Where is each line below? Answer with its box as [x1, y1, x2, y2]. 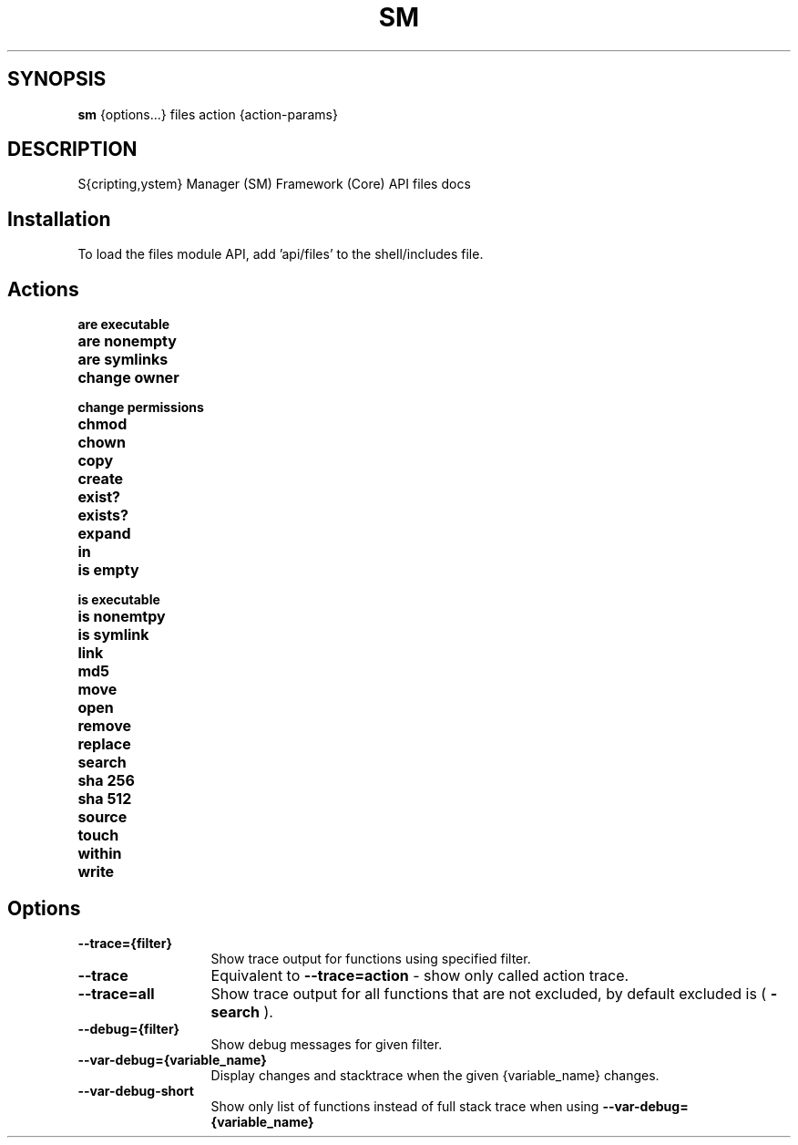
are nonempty [77, 332, 177, 351]
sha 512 [77, 789, 132, 809]
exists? [77, 506, 128, 525]
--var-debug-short [77, 1082, 194, 1099]
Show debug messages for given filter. [210, 1036, 443, 1052]
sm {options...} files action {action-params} [77, 106, 338, 122]
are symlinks [77, 350, 169, 369]
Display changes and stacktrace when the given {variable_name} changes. [210, 1067, 660, 1083]
